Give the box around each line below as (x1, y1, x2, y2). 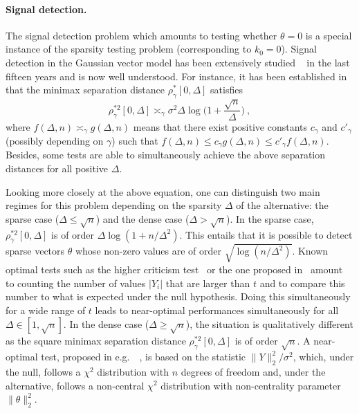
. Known (292, 244, 329, 258)
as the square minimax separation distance (6, 333, 186, 348)
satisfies (210, 82, 243, 97)
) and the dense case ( (95, 211, 190, 226)
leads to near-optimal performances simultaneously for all (95, 302, 339, 317)
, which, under (293, 349, 354, 364)
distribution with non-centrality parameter (160, 378, 341, 392)
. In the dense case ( (63, 317, 149, 331)
